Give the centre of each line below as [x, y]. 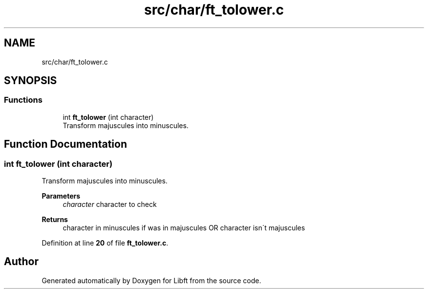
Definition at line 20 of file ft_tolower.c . [105, 243]
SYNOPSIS [31, 81]
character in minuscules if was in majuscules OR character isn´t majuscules [184, 228]
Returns [55, 220]
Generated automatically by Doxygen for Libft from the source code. [151, 280]
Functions [23, 100]
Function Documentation [65, 144]
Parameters [61, 196]
